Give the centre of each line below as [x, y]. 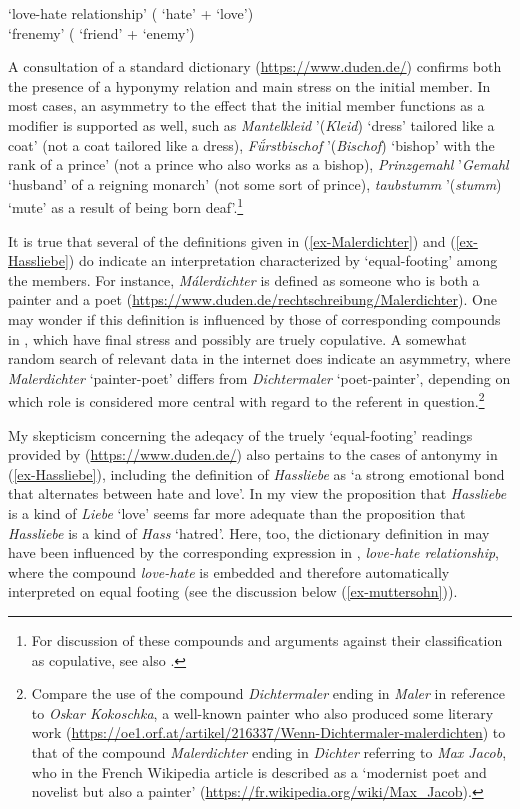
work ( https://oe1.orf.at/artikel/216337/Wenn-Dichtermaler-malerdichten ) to [268, 732]
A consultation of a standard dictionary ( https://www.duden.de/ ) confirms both [255, 66]
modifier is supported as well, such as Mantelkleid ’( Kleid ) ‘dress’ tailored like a [251, 124]
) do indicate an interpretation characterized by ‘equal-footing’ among [283, 260]
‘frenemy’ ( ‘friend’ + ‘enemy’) [101, 32]
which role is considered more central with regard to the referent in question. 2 [246, 399]
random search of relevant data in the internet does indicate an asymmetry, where [259, 358]
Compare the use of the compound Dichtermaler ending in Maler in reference [268, 693]
